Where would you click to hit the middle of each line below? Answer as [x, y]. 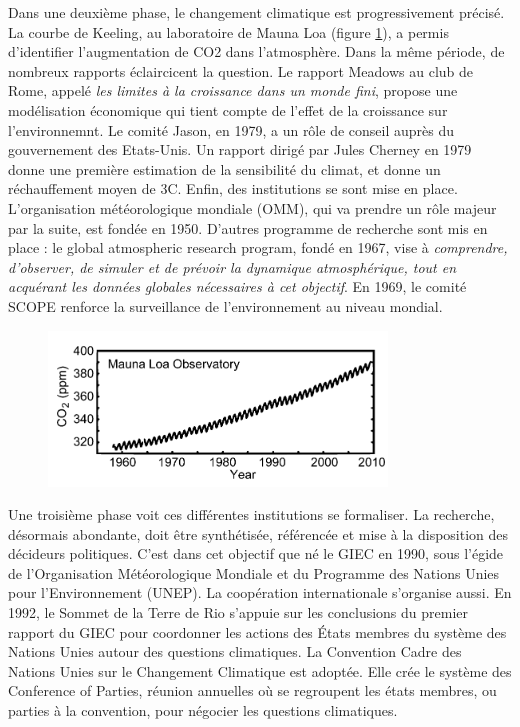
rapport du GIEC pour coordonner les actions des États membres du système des [257, 631]
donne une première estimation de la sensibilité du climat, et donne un [224, 168]
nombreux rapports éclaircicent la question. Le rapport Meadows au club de [241, 70]
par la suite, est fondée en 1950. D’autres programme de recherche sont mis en [248, 227]
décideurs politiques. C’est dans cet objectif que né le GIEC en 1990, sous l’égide [256, 553]
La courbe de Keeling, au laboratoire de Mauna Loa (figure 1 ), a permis [228, 31]
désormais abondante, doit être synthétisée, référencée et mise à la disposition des [258, 533]
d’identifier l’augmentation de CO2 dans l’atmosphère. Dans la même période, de [256, 51]
